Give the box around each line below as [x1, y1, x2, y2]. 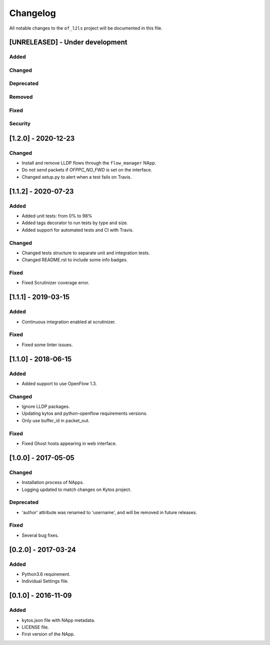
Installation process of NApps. [21, 479, 84, 486]
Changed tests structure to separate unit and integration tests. [21, 250, 150, 256]
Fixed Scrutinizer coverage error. [21, 280, 89, 286]
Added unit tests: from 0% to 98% [21, 213, 92, 219]
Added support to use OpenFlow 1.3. [21, 380, 97, 386]
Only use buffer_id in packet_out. [21, 417, 90, 423]
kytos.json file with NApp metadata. [21, 617, 95, 623]
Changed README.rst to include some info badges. [21, 257, 128, 263]
